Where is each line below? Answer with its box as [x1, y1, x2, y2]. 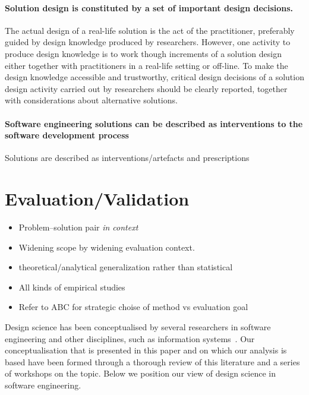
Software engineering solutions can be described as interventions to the [5, 117, 303, 129]
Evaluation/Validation [5, 187, 190, 211]
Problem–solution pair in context [18, 221, 138, 233]
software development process [5, 129, 129, 141]
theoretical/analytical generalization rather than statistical [18, 261, 233, 273]
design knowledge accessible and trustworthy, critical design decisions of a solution [5, 71, 304, 83]
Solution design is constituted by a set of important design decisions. [5, 1, 294, 14]
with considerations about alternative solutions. [5, 94, 178, 106]
